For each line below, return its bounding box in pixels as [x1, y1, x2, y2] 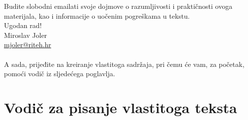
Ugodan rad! [4, 20, 42, 30]
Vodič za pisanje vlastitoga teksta [4, 97, 237, 117]
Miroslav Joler [4, 30, 47, 40]
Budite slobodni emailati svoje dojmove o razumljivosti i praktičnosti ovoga [4, 1, 233, 11]
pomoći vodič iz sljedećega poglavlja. [4, 68, 115, 79]
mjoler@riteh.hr [4, 39, 51, 50]
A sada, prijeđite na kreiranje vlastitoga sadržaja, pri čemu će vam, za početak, [4, 59, 245, 69]
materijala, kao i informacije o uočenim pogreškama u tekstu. [4, 10, 190, 21]
